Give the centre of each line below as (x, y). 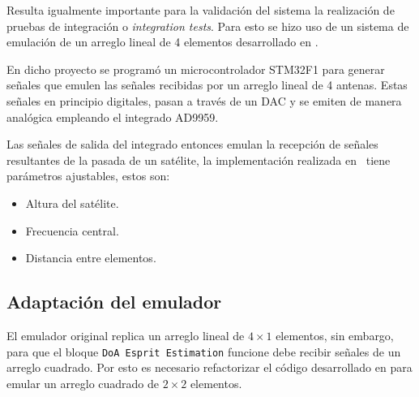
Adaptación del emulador (114, 302)
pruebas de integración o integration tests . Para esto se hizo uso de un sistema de (208, 26)
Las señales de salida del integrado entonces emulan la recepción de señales (192, 144)
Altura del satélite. (72, 203)
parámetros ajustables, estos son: (88, 176)
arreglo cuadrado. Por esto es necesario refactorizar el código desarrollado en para (209, 367)
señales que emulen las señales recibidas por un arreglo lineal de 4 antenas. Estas (207, 85)
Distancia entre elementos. (91, 258)
